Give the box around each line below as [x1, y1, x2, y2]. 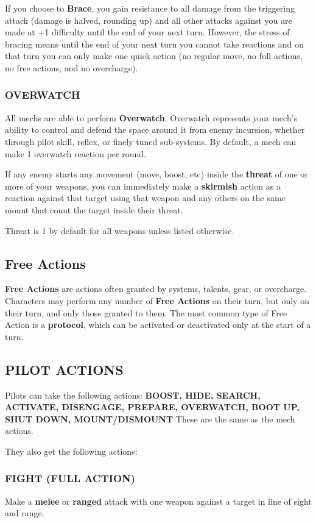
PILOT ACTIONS [5, 360, 124, 379]
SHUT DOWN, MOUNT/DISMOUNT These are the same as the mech [5, 412, 295, 425]
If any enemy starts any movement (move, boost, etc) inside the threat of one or [5, 168, 308, 180]
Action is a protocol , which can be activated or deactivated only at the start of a [5, 318, 311, 331]
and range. [5, 507, 44, 519]
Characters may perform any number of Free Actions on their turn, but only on [5, 294, 309, 307]
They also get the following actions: [5, 444, 138, 457]
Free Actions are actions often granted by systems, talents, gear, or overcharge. [5, 282, 307, 295]
